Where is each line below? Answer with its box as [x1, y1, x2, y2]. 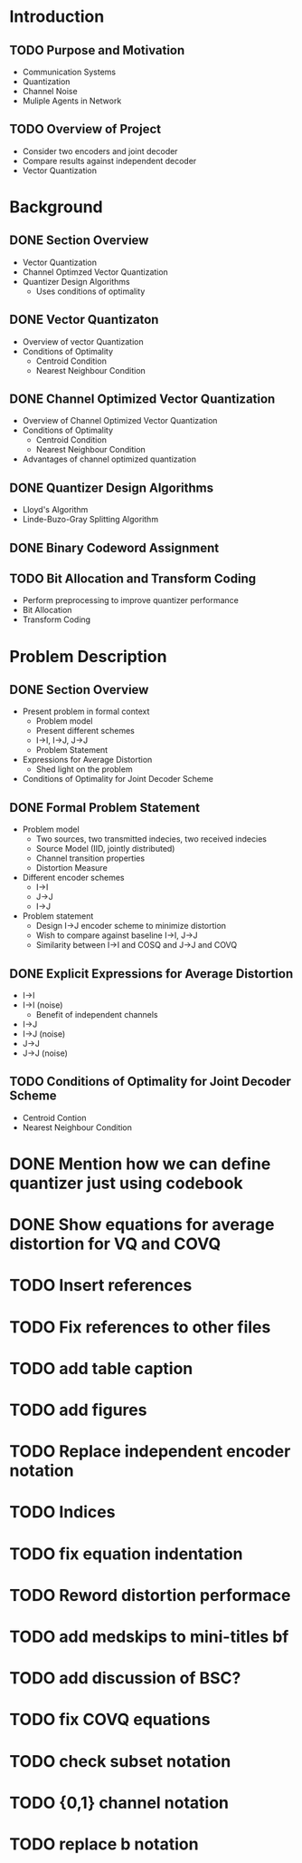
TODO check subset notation [9, 1751, 231, 1771]
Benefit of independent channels [35, 1010, 158, 1020]
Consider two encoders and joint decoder [22, 145, 178, 156]
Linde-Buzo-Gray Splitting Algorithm [22, 514, 159, 525]
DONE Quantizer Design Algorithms [9, 480, 214, 495]
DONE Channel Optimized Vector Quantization [9, 392, 276, 407]
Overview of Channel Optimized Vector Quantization [22, 415, 218, 426]
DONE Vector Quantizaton [9, 312, 159, 327]
